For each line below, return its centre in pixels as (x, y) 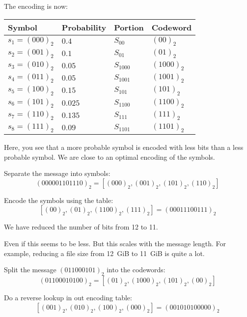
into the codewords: (136, 270)
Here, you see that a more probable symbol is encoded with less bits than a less (124, 147)
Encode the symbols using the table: (59, 200)
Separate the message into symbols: (57, 173)
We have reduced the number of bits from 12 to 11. (81, 227)
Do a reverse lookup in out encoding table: (68, 298)
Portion (129, 27)
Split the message (30, 270)
